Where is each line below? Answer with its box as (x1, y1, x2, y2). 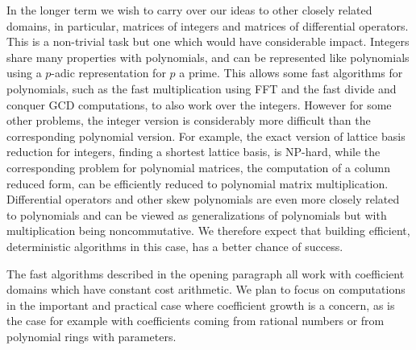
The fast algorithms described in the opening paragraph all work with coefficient (6, 265, 405, 282)
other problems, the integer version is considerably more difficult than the (6, 112, 371, 129)
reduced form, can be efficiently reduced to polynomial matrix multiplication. (6, 175, 389, 191)
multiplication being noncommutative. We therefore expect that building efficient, (6, 222, 410, 239)
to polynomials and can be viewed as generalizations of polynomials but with (6, 206, 387, 223)
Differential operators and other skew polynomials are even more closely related (6, 191, 400, 208)
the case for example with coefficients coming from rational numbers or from (6, 312, 385, 329)
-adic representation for (51, 64, 166, 81)
